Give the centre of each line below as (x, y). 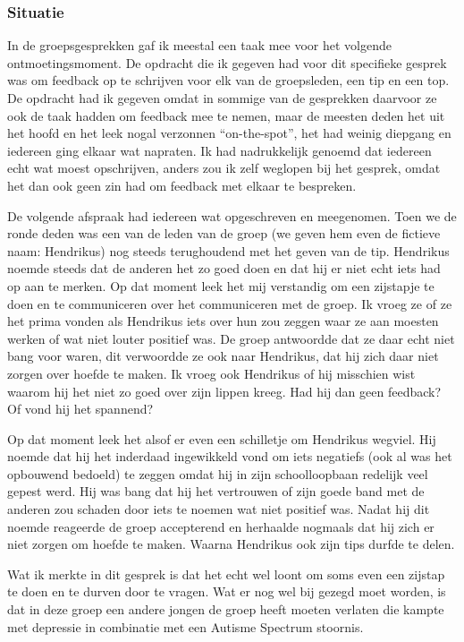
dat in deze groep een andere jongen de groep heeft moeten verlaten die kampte (226, 609)
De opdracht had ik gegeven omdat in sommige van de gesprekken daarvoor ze (222, 98)
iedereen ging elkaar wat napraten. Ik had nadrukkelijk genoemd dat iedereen (219, 150)
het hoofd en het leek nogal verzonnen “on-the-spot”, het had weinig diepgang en (229, 133)
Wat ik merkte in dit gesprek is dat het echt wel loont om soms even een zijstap (226, 574)
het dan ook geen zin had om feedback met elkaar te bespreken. (182, 185)
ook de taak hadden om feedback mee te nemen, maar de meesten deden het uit (226, 115)
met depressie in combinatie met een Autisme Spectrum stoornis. (186, 626)
